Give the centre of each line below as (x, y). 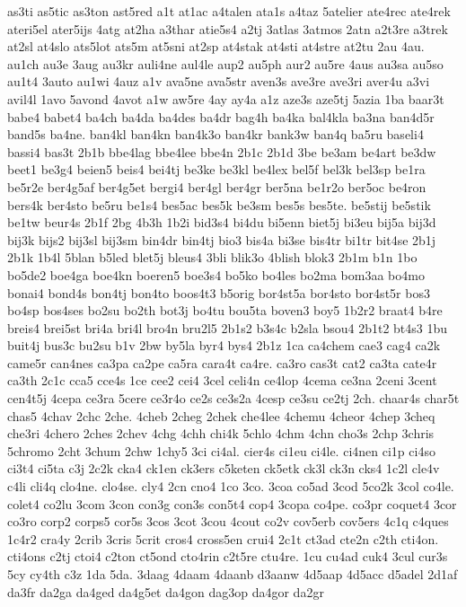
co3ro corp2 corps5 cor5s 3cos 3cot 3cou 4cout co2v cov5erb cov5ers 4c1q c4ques (228, 521)
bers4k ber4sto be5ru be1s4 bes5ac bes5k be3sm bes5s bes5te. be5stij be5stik (219, 204)
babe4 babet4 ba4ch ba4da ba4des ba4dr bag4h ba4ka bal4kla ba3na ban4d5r (221, 116)
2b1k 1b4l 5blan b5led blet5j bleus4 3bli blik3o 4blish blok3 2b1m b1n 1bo (212, 257)
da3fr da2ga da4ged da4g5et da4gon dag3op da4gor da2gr (166, 591)
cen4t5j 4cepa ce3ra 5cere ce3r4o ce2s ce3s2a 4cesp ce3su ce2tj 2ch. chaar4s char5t (233, 398)
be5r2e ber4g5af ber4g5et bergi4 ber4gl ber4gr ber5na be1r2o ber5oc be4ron (217, 186)
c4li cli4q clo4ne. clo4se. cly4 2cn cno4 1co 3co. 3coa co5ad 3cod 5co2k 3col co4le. (231, 486)
